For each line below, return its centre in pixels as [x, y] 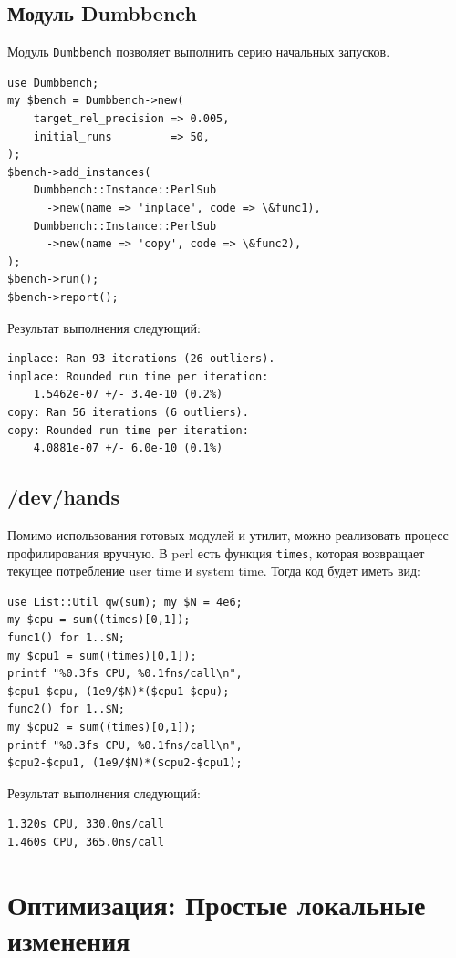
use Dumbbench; [53, 83]
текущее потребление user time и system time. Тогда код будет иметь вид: [214, 571]
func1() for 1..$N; [66, 637]
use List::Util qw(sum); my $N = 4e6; [125, 602]
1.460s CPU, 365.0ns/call [86, 842]
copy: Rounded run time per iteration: [128, 430]
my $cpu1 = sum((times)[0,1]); [102, 656]
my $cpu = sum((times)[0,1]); [99, 620]
